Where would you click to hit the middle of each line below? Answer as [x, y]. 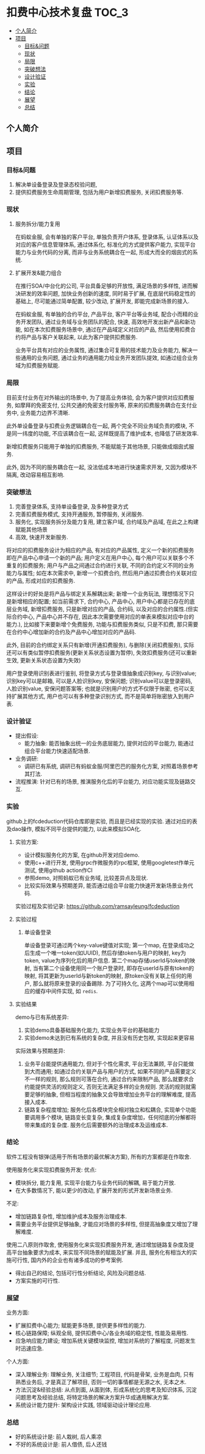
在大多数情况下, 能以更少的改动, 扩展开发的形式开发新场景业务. [94, 1190]
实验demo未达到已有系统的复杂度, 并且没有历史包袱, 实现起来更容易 [109, 1037]
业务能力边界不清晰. [45, 412]
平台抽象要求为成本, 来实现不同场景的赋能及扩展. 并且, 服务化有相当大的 [102, 1252]
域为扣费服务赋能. [37, 365]
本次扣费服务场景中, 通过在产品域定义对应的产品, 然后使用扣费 [112, 330]
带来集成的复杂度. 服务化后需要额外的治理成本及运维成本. [96, 1125]
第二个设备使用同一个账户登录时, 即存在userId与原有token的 [119, 968]
